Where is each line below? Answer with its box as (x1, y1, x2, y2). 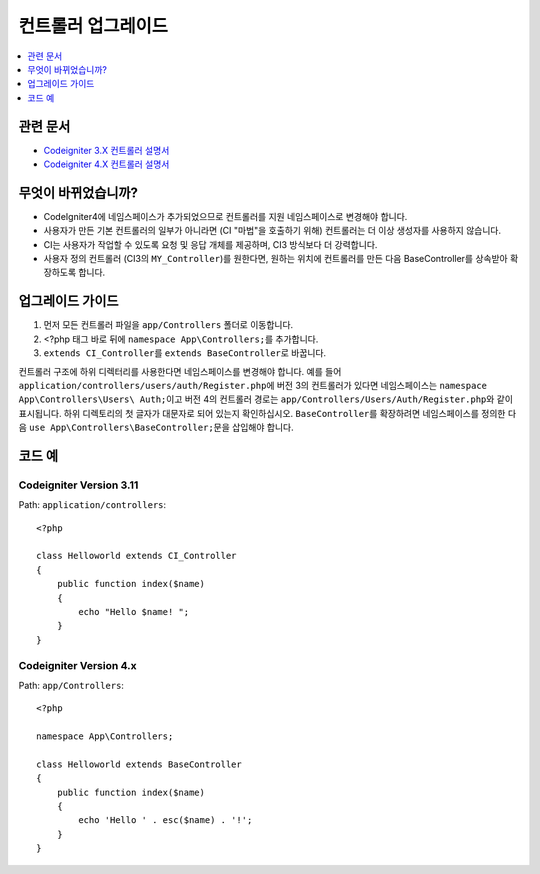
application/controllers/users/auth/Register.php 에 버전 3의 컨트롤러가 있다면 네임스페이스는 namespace (18, 379, 488, 391)
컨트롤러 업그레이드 (18, 15, 169, 37)
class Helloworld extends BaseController (36, 758, 242, 770)
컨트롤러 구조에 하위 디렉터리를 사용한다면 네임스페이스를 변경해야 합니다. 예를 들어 (18, 365, 342, 377)
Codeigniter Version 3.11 (18, 478, 139, 492)
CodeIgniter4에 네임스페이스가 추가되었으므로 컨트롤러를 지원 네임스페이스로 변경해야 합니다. (43, 210, 408, 222)
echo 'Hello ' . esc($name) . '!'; (78, 815, 253, 826)
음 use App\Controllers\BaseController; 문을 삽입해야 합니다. (18, 421, 294, 434)
